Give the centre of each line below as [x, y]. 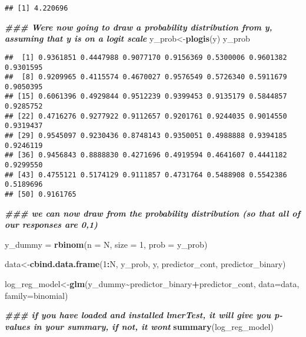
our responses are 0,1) [51, 225]
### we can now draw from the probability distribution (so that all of [153, 213]
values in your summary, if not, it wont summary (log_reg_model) [139, 326]
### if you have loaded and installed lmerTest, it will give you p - [144, 315]
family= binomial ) [36, 295]
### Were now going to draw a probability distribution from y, [139, 27]
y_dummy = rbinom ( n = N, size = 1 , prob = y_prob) [106, 244]
